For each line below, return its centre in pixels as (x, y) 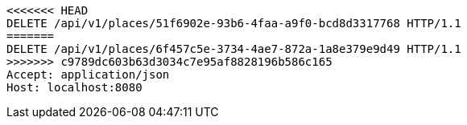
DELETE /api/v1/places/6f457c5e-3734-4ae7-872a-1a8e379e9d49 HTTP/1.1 (234, 49)
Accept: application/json (88, 75)
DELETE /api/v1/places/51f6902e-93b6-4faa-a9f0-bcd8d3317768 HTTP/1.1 (234, 23)
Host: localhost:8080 (74, 87)
